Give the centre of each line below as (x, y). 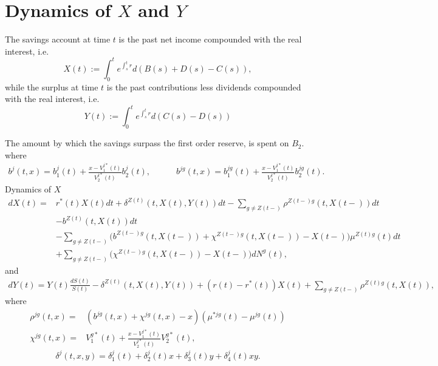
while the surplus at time (52, 86)
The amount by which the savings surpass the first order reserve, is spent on (147, 143)
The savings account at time (58, 39)
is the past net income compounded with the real (210, 39)
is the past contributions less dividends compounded (204, 86)
